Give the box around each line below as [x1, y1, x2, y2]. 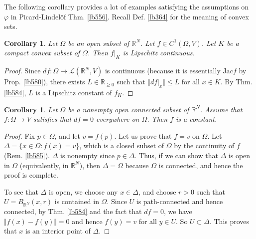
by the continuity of [174, 140, 235, 151]
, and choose [138, 186, 176, 197]
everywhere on [96, 114, 139, 124]
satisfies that [33, 114, 72, 124]
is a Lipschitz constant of [35, 87, 112, 97]
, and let [54, 130, 80, 141]
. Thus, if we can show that [134, 150, 218, 160]
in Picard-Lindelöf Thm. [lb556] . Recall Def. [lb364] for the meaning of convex [10, 11, 249, 21]
